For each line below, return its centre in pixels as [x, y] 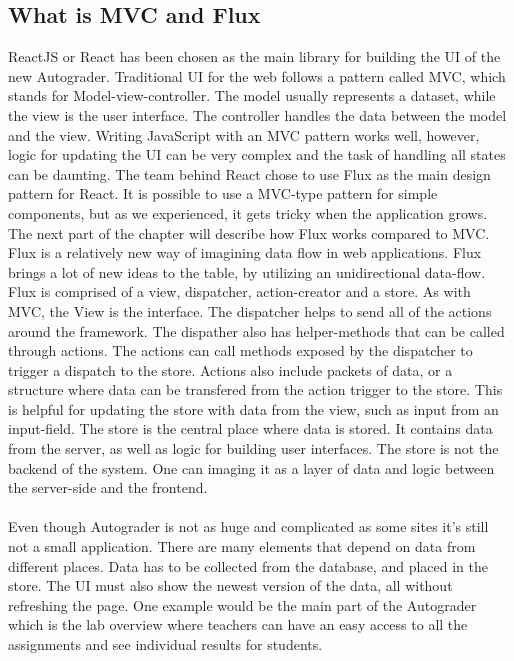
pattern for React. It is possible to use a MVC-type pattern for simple [223, 193]
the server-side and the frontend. [108, 487]
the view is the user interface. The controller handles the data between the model [257, 114]
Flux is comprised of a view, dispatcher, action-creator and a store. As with [239, 291]
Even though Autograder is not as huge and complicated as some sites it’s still [248, 526]
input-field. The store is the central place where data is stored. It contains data [250, 428]
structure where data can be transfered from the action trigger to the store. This [255, 389]
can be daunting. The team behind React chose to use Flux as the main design [249, 173]
